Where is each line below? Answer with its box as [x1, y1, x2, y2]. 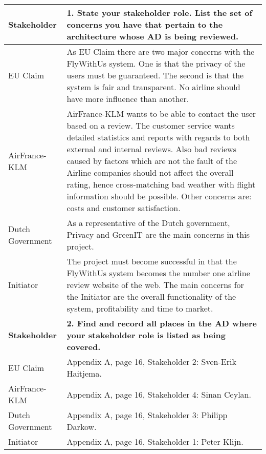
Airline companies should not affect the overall [66, 167, 234, 178]
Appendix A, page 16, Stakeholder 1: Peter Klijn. [66, 436, 243, 447]
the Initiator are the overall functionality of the [66, 291, 236, 302]
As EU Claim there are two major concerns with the [66, 46, 255, 57]
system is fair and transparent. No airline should [66, 81, 240, 93]
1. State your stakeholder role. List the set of [66, 7, 253, 18]
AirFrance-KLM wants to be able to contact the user [66, 108, 256, 119]
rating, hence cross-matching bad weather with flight [66, 178, 256, 190]
